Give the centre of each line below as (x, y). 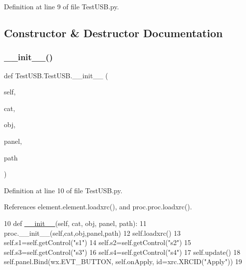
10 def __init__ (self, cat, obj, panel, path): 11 (75, 223)
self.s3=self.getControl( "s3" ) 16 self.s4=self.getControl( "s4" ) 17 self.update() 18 (122, 252)
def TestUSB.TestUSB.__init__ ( (56, 75)
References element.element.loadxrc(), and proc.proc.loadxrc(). (98, 207)
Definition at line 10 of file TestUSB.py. (63, 190)
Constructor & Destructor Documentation (113, 33)
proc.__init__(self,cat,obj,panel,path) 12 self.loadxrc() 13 (92, 233)
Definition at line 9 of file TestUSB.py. (61, 6)
